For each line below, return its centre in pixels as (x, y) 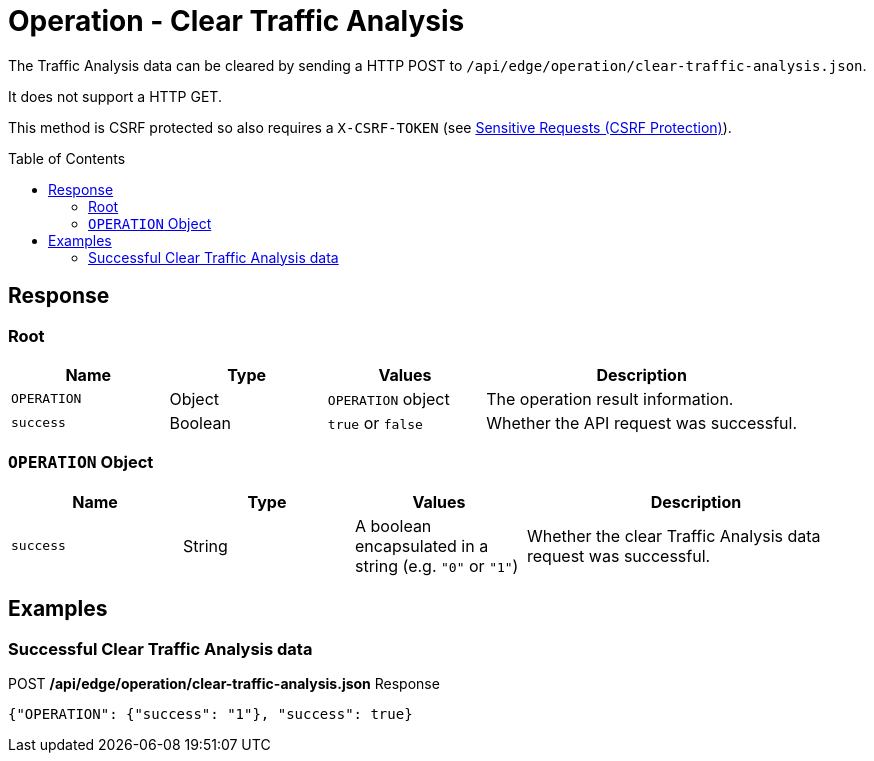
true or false (375, 422)
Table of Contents (67, 158)
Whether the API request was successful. (642, 422)
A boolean (393, 525)
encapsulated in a (422, 545)
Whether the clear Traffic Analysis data (674, 535)
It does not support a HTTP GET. (115, 96)
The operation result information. (610, 398)
